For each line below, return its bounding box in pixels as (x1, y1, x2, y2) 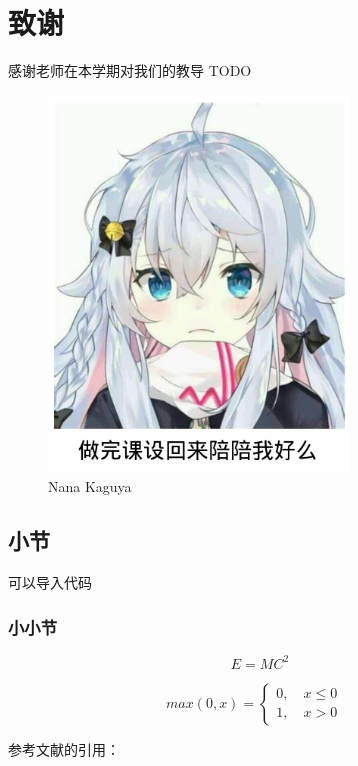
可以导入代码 (8, 572, 92, 593)
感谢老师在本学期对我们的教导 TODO (8, 60, 252, 81)
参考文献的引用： (8, 738, 120, 759)
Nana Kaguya (48, 476, 132, 497)
